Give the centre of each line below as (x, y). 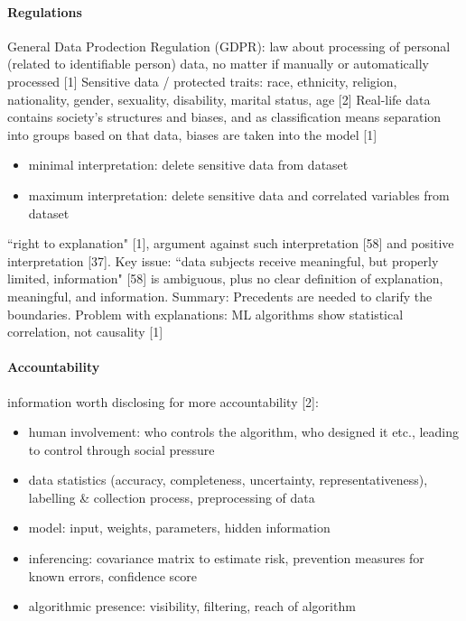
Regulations (45, 11)
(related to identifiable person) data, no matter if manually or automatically (218, 64)
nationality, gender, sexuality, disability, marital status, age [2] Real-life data (219, 99)
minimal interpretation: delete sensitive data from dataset (188, 165)
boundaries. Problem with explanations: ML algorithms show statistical (205, 314)
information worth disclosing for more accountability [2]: (163, 401)
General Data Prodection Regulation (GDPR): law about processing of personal (229, 46)
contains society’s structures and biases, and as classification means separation (224, 117)
